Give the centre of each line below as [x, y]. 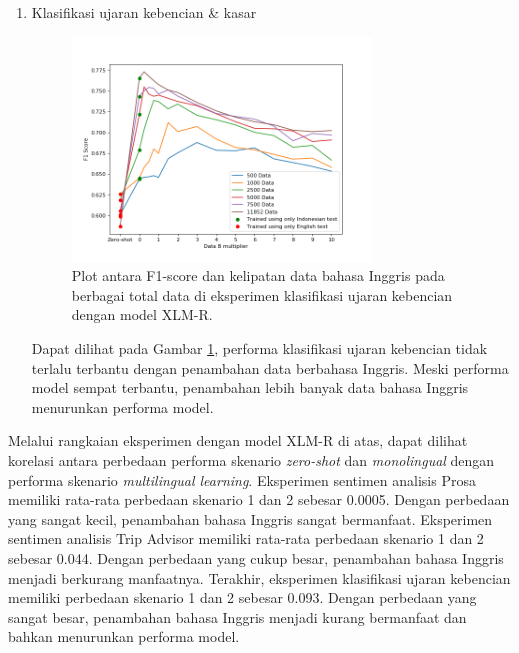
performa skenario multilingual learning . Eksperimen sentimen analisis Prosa [242, 479]
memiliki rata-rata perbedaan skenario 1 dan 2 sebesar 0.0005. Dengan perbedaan [259, 499]
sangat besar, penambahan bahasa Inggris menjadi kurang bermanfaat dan [237, 616]
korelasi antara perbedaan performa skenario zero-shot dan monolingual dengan [251, 460]
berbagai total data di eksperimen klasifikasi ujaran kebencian [262, 294]
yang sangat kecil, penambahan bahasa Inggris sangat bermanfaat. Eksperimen [250, 518]
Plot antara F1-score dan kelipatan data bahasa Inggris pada [258, 275]
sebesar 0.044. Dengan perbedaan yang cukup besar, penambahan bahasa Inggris [256, 558]
